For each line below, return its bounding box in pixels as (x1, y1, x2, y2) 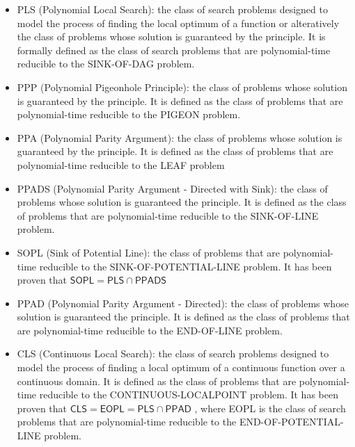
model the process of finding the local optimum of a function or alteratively (17, 15, 340, 30)
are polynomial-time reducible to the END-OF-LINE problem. (17, 323, 283, 337)
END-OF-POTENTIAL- (239, 414, 344, 429)
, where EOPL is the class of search (194, 400, 346, 415)
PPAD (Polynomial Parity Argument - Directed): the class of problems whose (17, 295, 349, 310)
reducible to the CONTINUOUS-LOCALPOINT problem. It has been (39, 387, 338, 402)
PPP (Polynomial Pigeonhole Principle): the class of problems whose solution (17, 79, 347, 94)
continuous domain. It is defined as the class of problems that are (17, 373, 297, 388)
